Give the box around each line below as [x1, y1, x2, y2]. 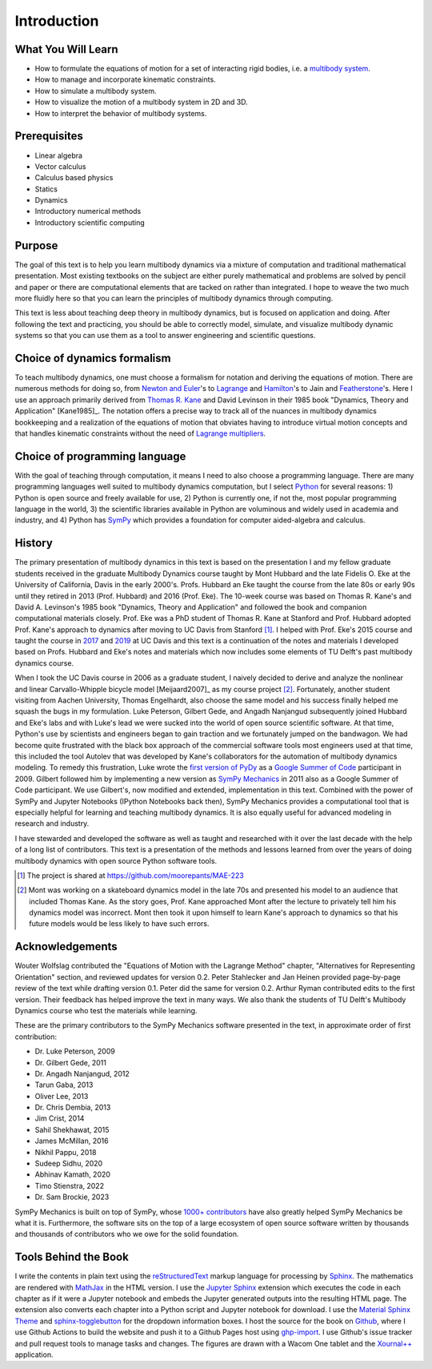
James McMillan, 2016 [34, 1136, 109, 1146]
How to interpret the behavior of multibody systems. [34, 108, 207, 118]
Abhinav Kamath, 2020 [34, 1170, 111, 1179]
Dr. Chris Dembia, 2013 [34, 1102, 111, 1113]
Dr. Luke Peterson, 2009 [34, 1046, 115, 1057]
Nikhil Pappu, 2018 [34, 1147, 97, 1157]
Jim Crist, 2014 [34, 1113, 85, 1123]
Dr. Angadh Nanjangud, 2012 [34, 1069, 130, 1078]
